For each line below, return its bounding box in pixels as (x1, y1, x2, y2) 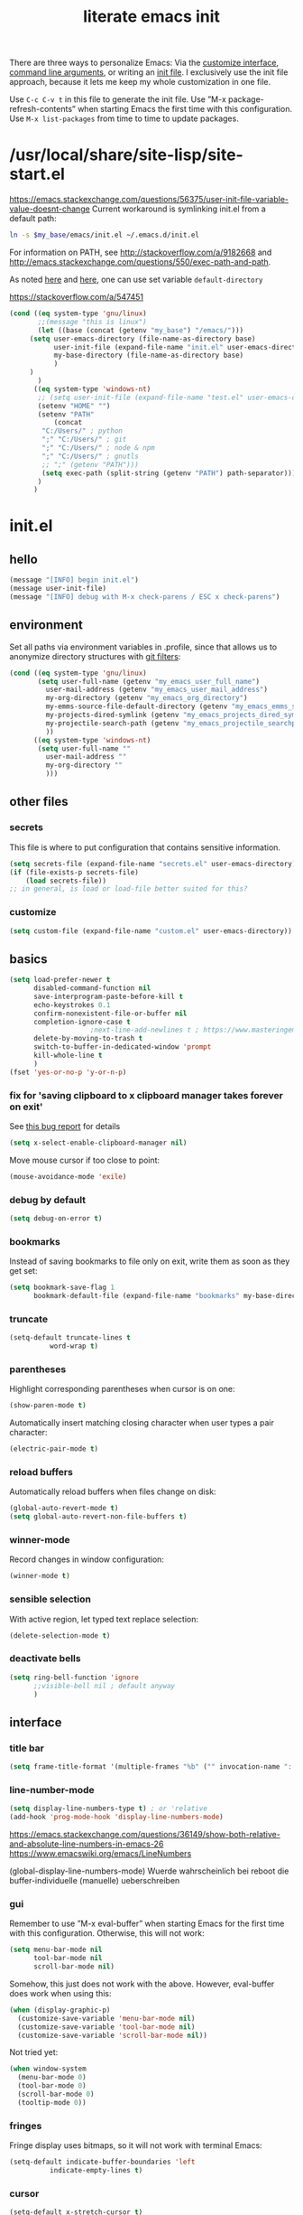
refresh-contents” (9, 104, 77, 115)
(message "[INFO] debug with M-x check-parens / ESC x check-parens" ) (9, 593, 280, 602)
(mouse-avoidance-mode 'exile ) (9, 1172, 127, 1181)
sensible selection (9, 1593, 92, 1605)
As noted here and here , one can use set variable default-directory (9, 274, 263, 285)
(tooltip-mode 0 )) (17, 2098, 87, 2107)
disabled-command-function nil (32, 984, 151, 993)
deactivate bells (9, 1652, 81, 1665)
